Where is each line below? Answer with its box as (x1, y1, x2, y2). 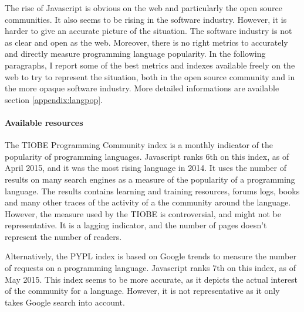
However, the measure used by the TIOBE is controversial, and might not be (5, 207, 281, 220)
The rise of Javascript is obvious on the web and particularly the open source (5, 2, 282, 13)
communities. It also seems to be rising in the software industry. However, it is (5, 13, 287, 25)
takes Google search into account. (5, 296, 125, 308)
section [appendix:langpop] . (5, 93, 103, 105)
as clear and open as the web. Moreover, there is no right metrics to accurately (5, 36, 288, 48)
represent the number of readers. (5, 230, 122, 242)
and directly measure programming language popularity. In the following (5, 47, 266, 60)
